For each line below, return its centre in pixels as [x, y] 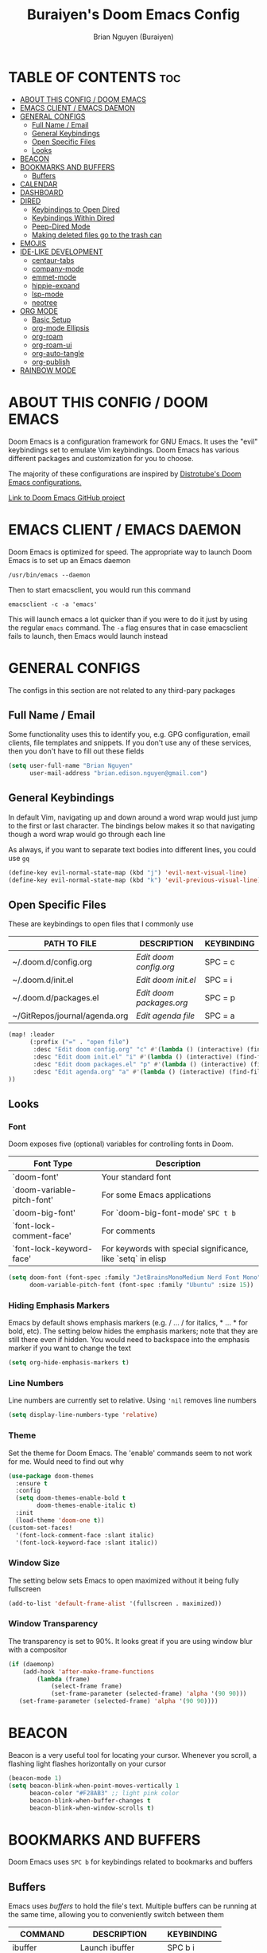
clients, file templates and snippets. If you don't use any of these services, [130, 743]
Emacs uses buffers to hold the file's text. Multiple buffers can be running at [132, 1906]
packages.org [162, 1003]
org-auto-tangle [58, 353]
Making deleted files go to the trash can [97, 235]
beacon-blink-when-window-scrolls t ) [92, 1808]
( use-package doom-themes [51, 1476]
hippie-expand [56, 285]
